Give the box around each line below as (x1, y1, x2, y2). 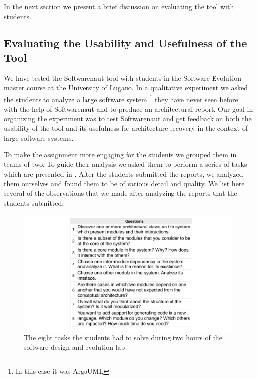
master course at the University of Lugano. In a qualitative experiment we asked (4, 82, 248, 93)
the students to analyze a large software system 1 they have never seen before (4, 92, 238, 104)
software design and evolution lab (24, 341, 125, 352)
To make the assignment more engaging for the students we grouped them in (4, 149, 237, 159)
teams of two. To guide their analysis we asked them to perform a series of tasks (4, 159, 247, 169)
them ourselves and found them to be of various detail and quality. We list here (4, 178, 245, 189)
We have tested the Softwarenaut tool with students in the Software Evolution (4, 73, 242, 83)
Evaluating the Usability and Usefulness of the (4, 35, 247, 50)
